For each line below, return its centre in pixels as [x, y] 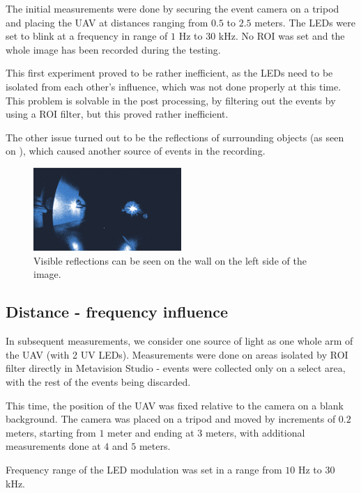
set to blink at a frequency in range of [87, 36]
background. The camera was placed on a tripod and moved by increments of [171, 419]
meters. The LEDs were [305, 22]
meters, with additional [255, 432]
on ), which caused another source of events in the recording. [136, 151]
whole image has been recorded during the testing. [113, 49]
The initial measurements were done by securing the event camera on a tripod [172, 8]
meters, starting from [51, 432]
